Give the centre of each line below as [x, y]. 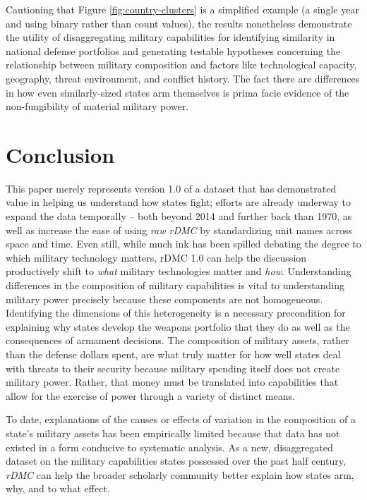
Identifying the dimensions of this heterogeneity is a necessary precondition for [176, 313]
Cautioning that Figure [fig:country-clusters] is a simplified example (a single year [182, 9]
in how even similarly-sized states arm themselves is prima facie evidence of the [178, 92]
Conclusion [60, 154]
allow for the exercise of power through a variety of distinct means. [150, 395]
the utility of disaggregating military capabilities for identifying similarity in [170, 37]
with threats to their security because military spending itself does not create [173, 368]
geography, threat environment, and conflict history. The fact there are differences [183, 78]
